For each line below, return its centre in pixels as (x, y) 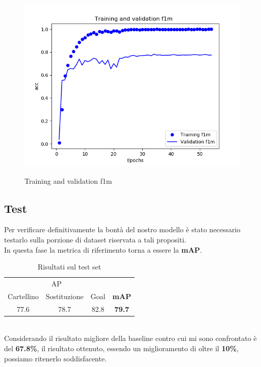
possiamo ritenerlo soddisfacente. (56, 358)
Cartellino (23, 296)
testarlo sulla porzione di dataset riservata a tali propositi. (95, 239)
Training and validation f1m (68, 180)
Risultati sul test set (70, 267)
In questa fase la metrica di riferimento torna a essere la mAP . (103, 249)
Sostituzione (64, 296)
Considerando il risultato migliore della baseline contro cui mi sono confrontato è (130, 338)
